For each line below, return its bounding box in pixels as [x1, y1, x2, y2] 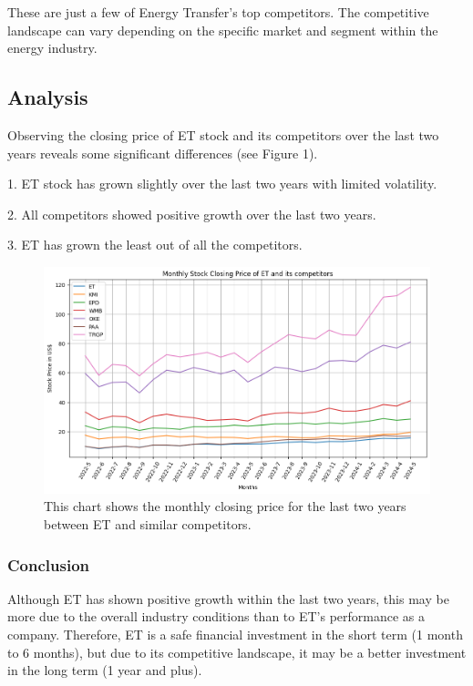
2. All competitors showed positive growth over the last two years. [7, 204, 376, 223]
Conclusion [7, 553, 89, 576]
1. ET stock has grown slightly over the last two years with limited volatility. [7, 174, 437, 193]
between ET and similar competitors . [44, 515, 252, 534]
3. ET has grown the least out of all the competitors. [7, 235, 303, 254]
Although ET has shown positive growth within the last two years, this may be [7, 589, 449, 608]
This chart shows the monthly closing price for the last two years [44, 497, 406, 516]
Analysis [7, 83, 88, 111]
